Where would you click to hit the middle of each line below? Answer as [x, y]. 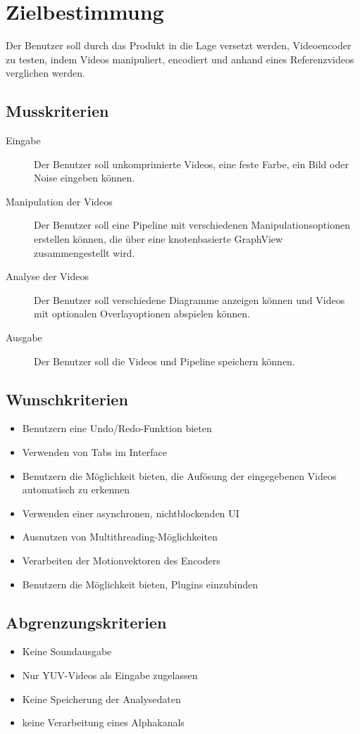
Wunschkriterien [67, 399]
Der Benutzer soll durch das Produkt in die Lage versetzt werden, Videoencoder [179, 45]
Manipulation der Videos [59, 201]
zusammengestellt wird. [85, 252]
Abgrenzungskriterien [86, 622]
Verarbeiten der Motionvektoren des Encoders [121, 560]
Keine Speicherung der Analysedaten [101, 698]
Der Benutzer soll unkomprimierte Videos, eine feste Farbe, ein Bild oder [191, 164]
